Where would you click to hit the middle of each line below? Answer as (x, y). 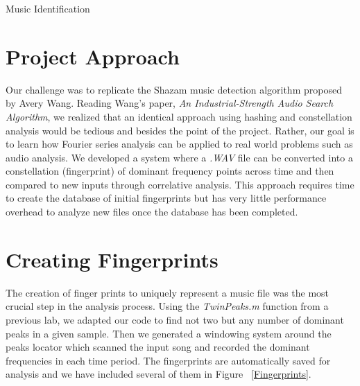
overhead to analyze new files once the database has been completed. (152, 212)
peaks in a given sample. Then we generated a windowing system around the (169, 333)
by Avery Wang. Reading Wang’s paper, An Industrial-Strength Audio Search (170, 103)
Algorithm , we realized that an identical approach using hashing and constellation (179, 116)
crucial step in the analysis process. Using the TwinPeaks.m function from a (167, 306)
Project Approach (93, 56)
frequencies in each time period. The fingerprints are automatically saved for (168, 360)
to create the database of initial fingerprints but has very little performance (166, 198)
